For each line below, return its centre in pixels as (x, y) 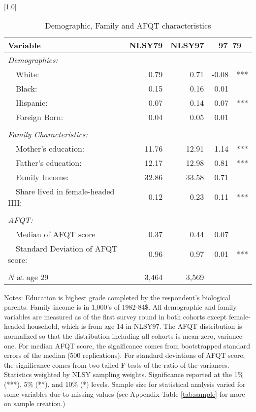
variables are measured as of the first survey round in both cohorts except (115, 316)
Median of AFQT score (56, 234)
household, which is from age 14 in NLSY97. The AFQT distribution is (135, 326)
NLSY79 (146, 45)
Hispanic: (32, 102)
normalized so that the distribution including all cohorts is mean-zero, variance (123, 335)
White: (28, 74)
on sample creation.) (35, 403)
